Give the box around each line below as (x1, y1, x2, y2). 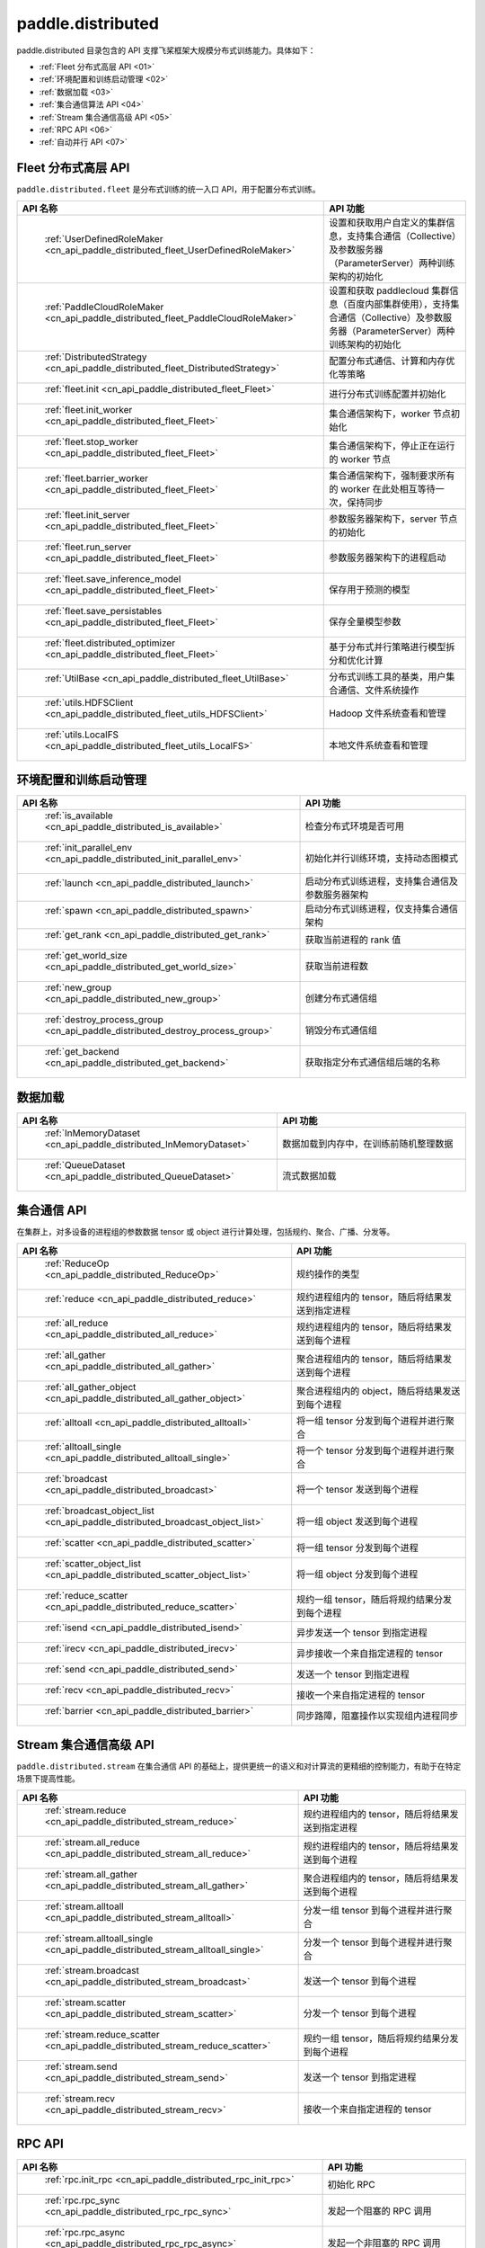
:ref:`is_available (44, 809, 114, 822)
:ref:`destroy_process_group (44, 1013, 163, 1026)
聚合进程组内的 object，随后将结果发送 (296, 1385, 461, 1397)
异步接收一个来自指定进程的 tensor (296, 1646, 444, 1659)
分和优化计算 (329, 654, 384, 666)
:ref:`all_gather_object (44, 1380, 137, 1393)
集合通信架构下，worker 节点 (329, 407, 452, 420)
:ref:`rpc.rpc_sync (44, 2194, 120, 2207)
